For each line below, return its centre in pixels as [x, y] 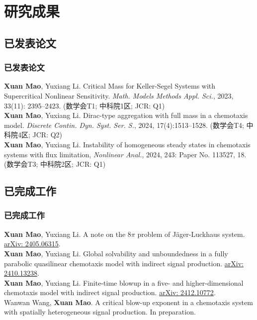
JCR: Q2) [47, 135]
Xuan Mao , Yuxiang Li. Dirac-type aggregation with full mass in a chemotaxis [126, 115]
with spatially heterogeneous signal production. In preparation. [100, 312]
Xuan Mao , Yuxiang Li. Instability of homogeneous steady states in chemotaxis [127, 144]
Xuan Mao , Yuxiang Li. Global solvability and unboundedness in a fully [116, 253]
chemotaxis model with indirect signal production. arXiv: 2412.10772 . [110, 292]
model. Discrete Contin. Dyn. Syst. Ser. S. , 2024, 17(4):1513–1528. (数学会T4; [124, 125]
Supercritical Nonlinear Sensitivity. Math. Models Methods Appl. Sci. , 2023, [119, 95]
